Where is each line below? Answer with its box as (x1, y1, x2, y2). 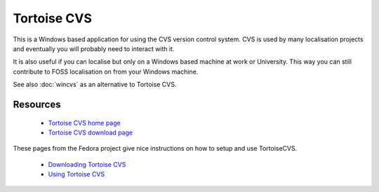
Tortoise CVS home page (48, 118, 121, 127)
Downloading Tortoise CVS (48, 160, 126, 168)
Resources (13, 98, 61, 110)
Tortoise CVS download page (48, 128, 133, 137)
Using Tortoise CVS (48, 170, 105, 179)
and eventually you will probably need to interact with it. (13, 44, 175, 53)
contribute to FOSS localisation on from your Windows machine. (13, 67, 199, 76)
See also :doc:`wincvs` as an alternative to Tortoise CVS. (13, 81, 177, 89)
